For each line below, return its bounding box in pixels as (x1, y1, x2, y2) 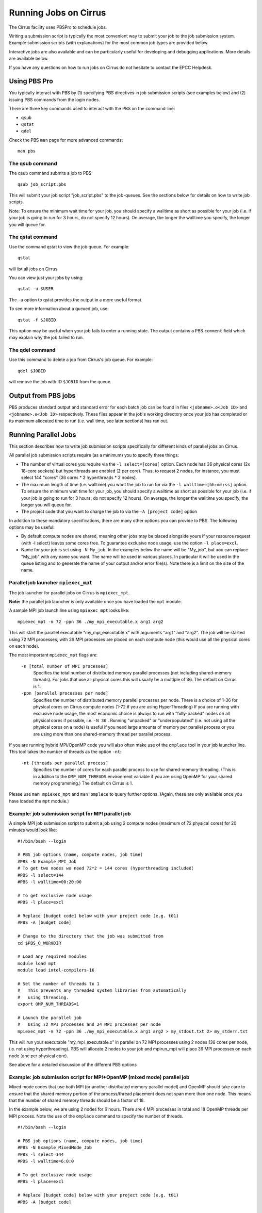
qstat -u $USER (17, 286, 54, 292)
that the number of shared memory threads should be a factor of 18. (9, 1098, 145, 1103)
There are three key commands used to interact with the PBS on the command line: (9, 106, 175, 112)
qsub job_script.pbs (17, 181, 66, 187)
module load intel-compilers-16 (17, 967, 95, 973)
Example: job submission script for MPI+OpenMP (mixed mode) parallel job (9, 1074, 190, 1081)
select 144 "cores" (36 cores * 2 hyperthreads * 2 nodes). (21, 475, 137, 480)
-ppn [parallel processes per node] (21, 690, 109, 696)
